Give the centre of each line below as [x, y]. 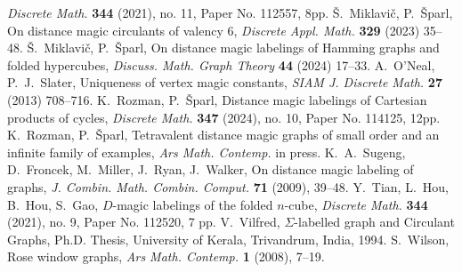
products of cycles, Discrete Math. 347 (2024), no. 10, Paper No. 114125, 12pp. [224, 117]
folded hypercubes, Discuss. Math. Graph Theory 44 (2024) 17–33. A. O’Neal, [221, 64]
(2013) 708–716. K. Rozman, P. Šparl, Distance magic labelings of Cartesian [217, 99]
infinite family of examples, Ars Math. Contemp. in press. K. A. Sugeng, [207, 152]
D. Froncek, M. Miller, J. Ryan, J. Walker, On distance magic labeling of [211, 169]
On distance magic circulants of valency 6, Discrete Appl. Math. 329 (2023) [214, 30]
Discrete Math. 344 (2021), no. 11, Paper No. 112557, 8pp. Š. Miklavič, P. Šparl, [230, 12]
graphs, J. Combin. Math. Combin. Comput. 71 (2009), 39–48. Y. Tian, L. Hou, [228, 186]
